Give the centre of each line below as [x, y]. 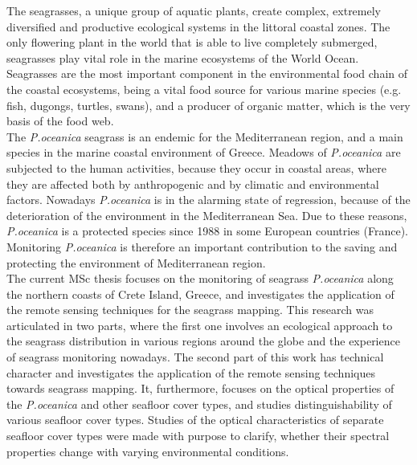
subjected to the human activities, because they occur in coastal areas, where [196, 167]
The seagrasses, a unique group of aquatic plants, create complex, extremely [194, 10]
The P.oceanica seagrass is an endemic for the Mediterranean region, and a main [205, 136]
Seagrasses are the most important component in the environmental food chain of [207, 73]
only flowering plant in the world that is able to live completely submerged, [192, 42]
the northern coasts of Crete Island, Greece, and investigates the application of [200, 294]
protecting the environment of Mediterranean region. [136, 262]
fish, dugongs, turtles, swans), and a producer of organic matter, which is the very [208, 105]
